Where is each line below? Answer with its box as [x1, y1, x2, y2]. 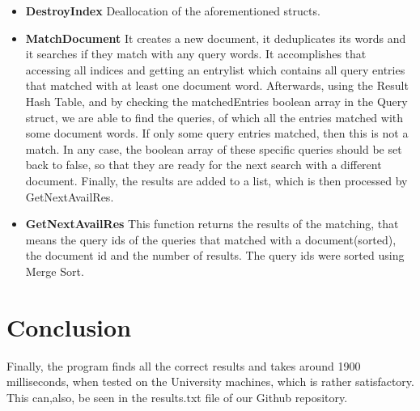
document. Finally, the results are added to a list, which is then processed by [25, 172, 408, 189]
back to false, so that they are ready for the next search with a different [25, 156, 382, 173]
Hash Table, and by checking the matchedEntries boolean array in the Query [25, 92, 408, 109]
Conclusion [6, 310, 132, 343]
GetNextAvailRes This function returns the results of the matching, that [25, 215, 399, 232]
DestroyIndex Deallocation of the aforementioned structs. [25, 2, 320, 19]
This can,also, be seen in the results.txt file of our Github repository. [6, 388, 348, 405]
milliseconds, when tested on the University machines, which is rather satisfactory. [6, 373, 414, 390]
